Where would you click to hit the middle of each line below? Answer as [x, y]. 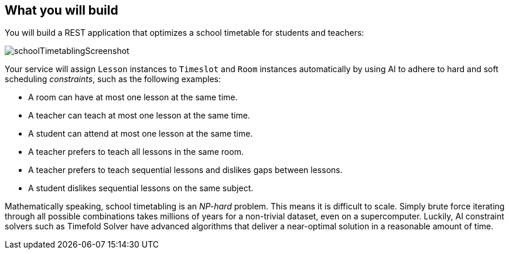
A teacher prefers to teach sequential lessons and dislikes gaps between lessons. [185, 170]
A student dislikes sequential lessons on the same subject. [141, 188]
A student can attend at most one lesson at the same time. [141, 134]
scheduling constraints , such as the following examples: [113, 79]
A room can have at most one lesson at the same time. [133, 97]
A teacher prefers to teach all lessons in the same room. [136, 152]
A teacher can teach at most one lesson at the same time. [139, 116]
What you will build [62, 10]
